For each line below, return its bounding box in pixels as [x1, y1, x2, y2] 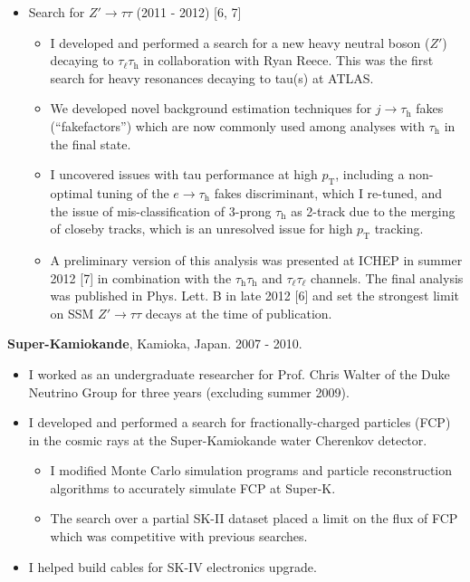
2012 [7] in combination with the [50, 268, 232, 287]
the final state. [50, 134, 131, 153]
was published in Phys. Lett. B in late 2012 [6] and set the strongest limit [50, 286, 459, 305]
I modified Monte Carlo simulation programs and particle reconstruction [50, 461, 453, 480]
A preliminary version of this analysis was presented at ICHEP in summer [50, 250, 463, 269]
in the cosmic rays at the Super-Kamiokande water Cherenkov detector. [28, 430, 427, 449]
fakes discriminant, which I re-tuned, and [214, 183, 443, 202]
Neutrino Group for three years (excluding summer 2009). [28, 382, 350, 401]
